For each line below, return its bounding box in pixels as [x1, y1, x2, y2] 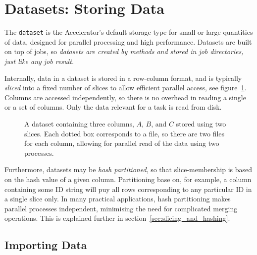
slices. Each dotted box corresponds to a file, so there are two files [24, 128, 225, 138]
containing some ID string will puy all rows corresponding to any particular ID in [4, 184, 252, 194]
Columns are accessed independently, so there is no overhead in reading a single [4, 92, 246, 102]
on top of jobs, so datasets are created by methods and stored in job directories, [4, 46, 244, 57]
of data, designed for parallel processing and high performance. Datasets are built [4, 36, 252, 47]
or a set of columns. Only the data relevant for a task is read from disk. [4, 102, 222, 112]
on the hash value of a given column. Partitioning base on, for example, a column [4, 174, 252, 184]
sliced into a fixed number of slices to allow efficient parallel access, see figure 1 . [4, 82, 247, 93]
